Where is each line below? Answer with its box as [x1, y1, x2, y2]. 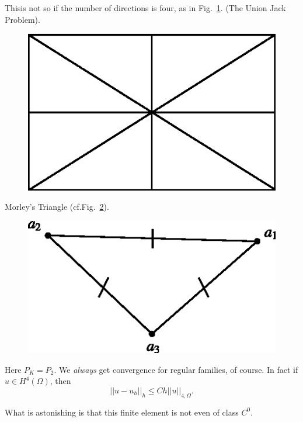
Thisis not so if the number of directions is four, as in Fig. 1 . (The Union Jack [5, 2, 286, 13]
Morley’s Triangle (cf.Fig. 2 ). [5, 200, 109, 213]
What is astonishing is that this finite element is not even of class [5, 406, 239, 418]
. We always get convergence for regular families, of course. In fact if [54, 363, 298, 375]
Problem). [5, 13, 40, 25]
